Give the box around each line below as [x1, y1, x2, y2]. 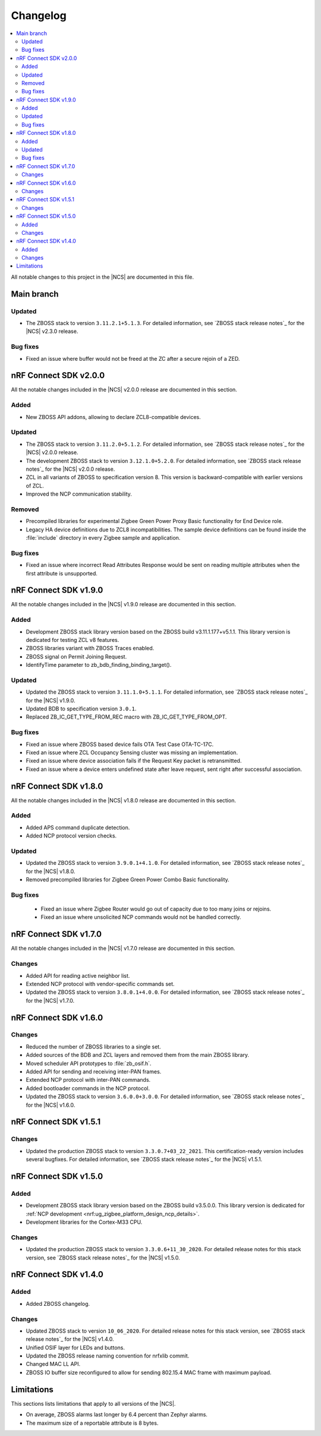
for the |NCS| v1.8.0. [26, 868, 75, 875]
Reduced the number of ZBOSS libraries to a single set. [26, 1043, 161, 1050]
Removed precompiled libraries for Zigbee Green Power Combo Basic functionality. [26, 876, 230, 883]
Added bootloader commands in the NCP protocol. [26, 1085, 150, 1092]
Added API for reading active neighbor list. [26, 972, 130, 979]
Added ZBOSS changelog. [26, 1300, 90, 1307]
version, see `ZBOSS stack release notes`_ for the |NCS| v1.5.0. [26, 1254, 181, 1261]
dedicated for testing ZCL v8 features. [26, 636, 119, 643]
